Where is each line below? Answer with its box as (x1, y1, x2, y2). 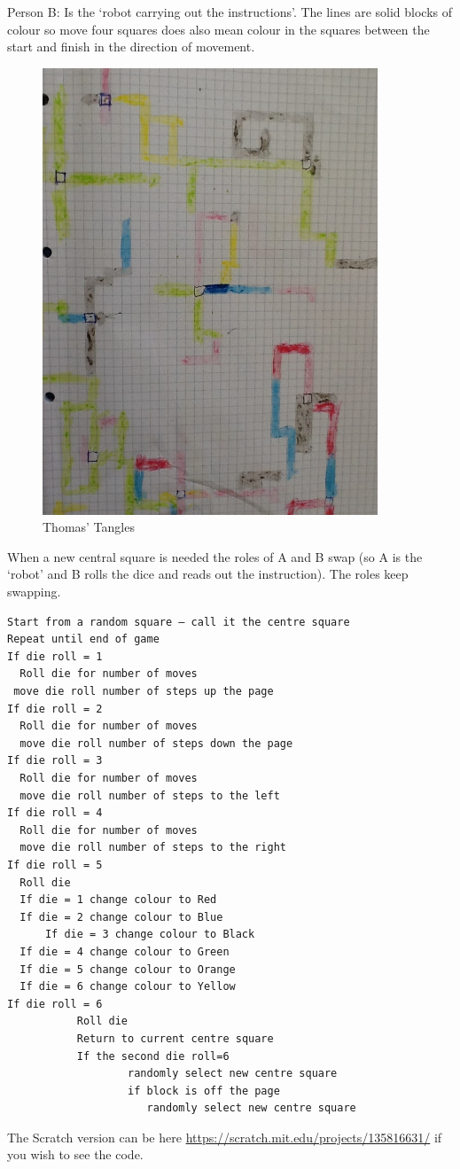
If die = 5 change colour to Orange (19, 962, 236, 976)
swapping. (7, 582, 61, 601)
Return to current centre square (76, 1032, 274, 1045)
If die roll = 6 (7, 997, 103, 1010)
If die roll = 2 (7, 702, 103, 715)
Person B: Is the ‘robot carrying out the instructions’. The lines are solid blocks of (7, 3, 453, 20)
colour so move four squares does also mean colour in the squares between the (7, 19, 430, 38)
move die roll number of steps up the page (13, 685, 274, 698)
